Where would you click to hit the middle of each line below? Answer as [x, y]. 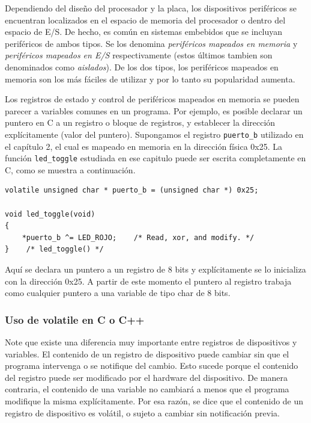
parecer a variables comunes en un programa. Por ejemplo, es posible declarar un [154, 110]
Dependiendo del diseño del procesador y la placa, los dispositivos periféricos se [151, 8]
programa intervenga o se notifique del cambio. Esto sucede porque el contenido [152, 366]
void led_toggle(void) [50, 214]
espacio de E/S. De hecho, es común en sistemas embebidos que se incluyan [144, 32]
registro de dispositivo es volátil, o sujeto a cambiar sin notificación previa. [142, 412]
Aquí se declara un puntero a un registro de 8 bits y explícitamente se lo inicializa [155, 269]
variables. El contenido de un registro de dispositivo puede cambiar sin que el [147, 354]
